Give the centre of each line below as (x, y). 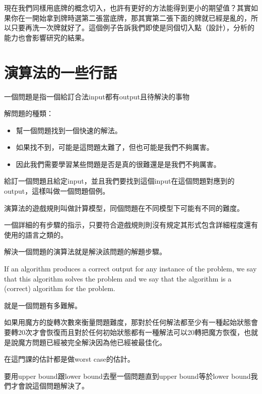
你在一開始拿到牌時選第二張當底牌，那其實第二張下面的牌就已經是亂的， (131, 17)
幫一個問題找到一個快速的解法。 (69, 130)
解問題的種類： (29, 113)
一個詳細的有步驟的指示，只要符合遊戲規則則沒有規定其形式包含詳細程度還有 (131, 225)
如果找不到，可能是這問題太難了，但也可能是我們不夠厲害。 (115, 147)
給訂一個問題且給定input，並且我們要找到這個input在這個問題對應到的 (119, 181)
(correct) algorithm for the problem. (60, 288)
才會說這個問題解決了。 (50, 386)
